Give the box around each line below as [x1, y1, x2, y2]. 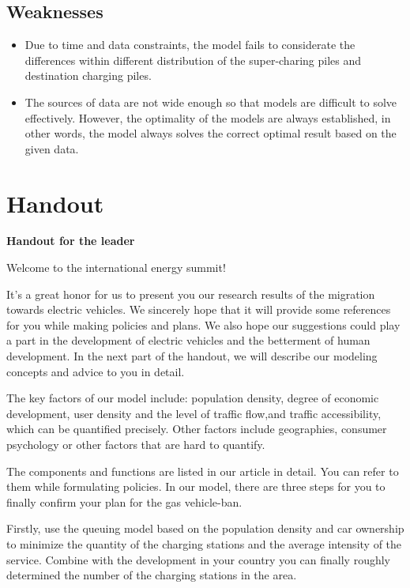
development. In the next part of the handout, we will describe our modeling [6, 348, 378, 364]
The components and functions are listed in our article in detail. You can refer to [6, 462, 399, 479]
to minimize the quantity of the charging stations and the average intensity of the [6, 535, 402, 552]
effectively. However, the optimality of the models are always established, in [24, 109, 391, 126]
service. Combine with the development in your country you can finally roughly [6, 551, 390, 567]
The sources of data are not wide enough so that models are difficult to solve [24, 93, 397, 110]
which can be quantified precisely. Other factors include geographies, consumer [6, 420, 387, 437]
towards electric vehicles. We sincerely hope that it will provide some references [6, 301, 391, 318]
